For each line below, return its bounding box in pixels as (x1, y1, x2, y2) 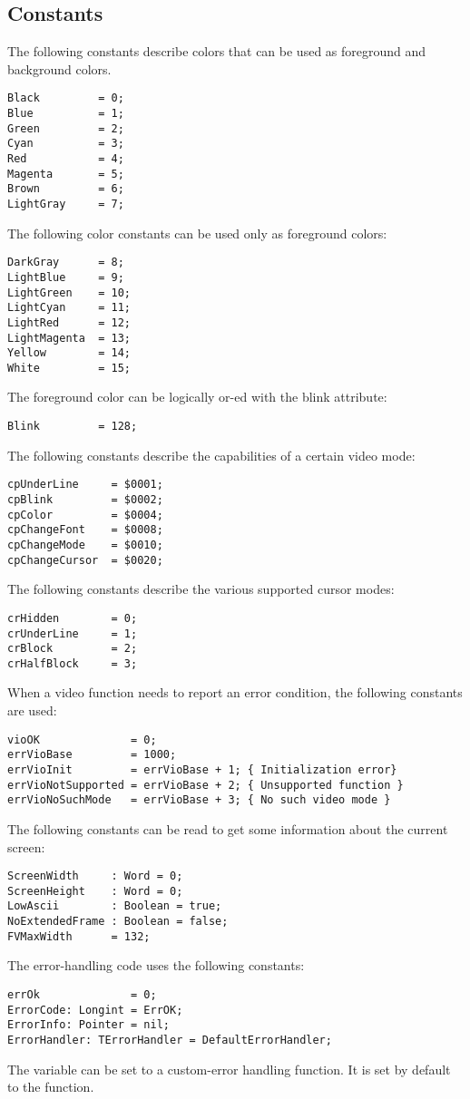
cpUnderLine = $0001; (7, 478, 163, 491)
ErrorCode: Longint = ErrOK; (7, 1003, 183, 1016)
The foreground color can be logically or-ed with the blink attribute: (7, 387, 387, 406)
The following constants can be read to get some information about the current (7, 819, 448, 838)
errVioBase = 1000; (7, 748, 177, 762)
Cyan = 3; (7, 137, 124, 151)
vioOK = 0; (7, 733, 157, 746)
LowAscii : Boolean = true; (7, 900, 222, 913)
